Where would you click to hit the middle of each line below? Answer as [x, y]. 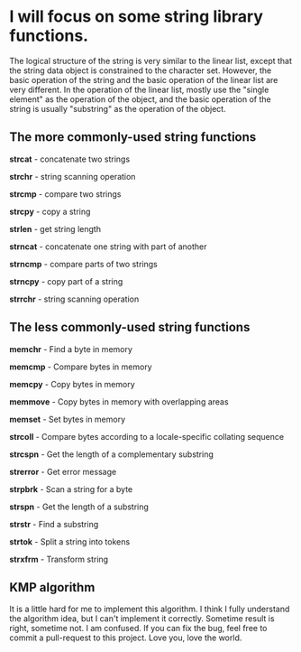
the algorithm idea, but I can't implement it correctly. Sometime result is [142, 619]
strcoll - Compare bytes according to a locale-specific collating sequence [147, 436]
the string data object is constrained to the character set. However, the [141, 70]
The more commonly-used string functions [133, 137]
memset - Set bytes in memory [68, 419]
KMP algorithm [52, 587]
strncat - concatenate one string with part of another [108, 247]
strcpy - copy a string [50, 211]
